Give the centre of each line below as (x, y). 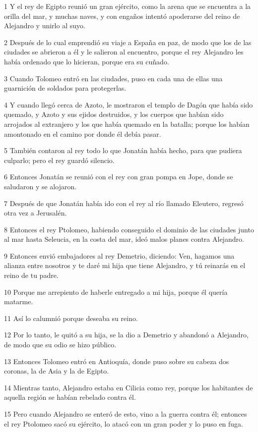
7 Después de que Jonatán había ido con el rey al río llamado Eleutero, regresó (124, 203)
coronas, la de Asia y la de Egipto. (57, 371)
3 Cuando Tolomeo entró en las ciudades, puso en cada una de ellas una (113, 78)
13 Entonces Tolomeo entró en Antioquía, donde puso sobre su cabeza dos (117, 361)
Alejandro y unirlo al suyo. (45, 26)
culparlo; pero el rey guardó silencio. (59, 160)
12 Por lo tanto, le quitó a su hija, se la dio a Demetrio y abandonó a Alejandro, (127, 335)
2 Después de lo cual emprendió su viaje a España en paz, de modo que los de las (128, 42)
